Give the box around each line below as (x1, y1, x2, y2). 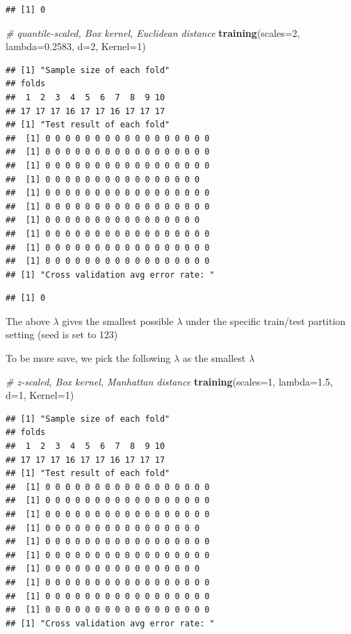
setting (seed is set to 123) (6, 327, 118, 342)
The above (6, 313, 50, 328)
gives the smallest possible (62, 313, 174, 328)
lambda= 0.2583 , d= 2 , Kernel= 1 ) (6, 39, 146, 54)
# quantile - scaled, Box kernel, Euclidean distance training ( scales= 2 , (6, 25, 300, 40)
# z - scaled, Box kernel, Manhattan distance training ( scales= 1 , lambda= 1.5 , (6, 374, 333, 388)
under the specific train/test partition (185, 313, 346, 328)
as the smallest (182, 351, 246, 365)
